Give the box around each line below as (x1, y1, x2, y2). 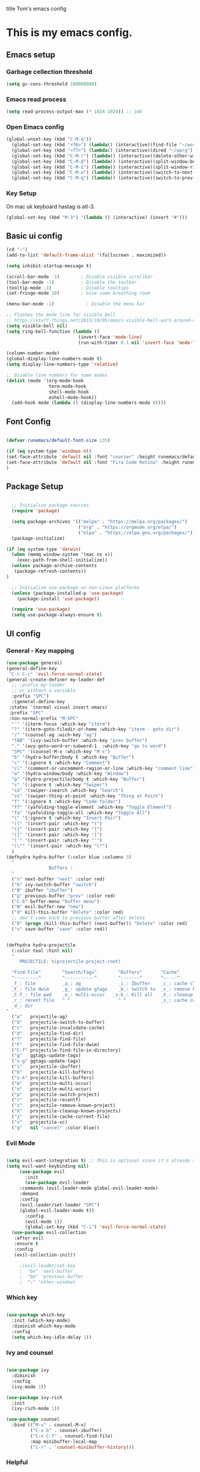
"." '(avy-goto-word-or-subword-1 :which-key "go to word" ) (11, 743, 167, 749)
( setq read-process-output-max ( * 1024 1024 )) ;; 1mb (6, 109, 143, 115)
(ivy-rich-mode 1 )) (11, 1406, 60, 1412)
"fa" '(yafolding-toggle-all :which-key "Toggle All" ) (11, 809, 151, 816)
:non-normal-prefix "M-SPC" (8, 715, 79, 721)
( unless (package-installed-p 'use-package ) (11, 590, 124, 596)
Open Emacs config (6, 122, 64, 131)
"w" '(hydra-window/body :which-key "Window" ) (11, 771, 129, 777)
